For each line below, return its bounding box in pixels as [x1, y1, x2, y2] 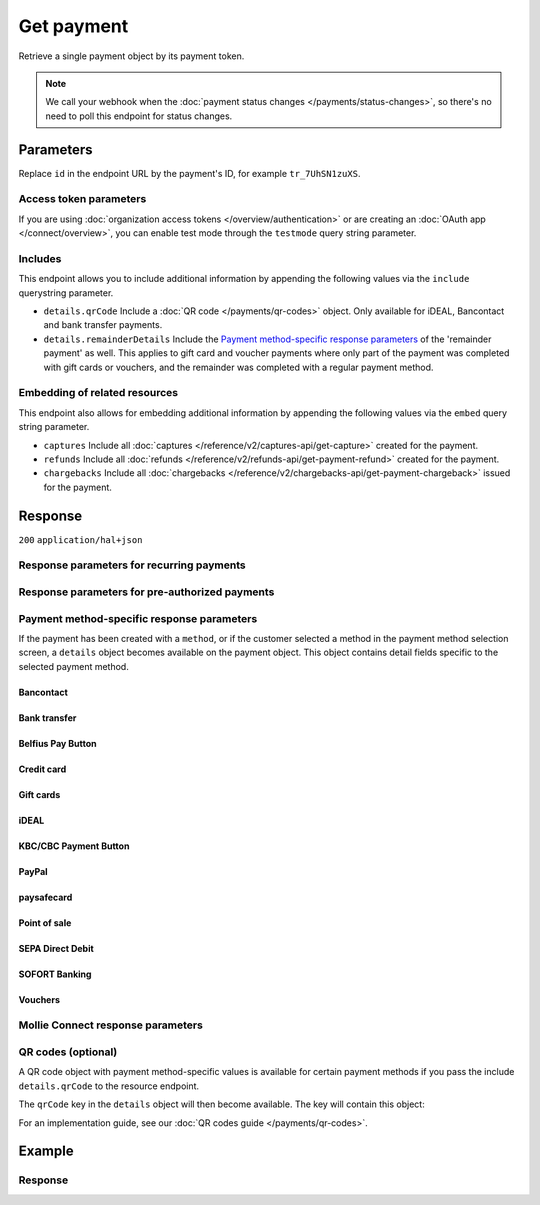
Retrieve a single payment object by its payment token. [18, 50, 245, 62]
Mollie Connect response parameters [18, 1018, 204, 1032]
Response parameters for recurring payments [18, 558, 246, 572]
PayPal [18, 865, 49, 877]
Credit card [18, 763, 67, 775]
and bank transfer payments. [43, 319, 163, 331]
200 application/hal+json [18, 534, 143, 545]
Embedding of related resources [18, 386, 179, 400]
